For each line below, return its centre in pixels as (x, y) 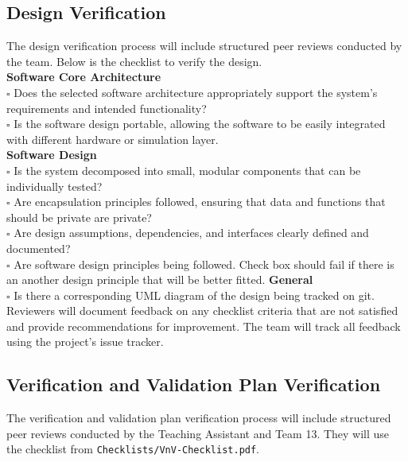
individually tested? (54, 186)
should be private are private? (79, 217)
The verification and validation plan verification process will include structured (199, 418)
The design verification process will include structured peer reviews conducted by (204, 46)
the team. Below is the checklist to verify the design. (134, 61)
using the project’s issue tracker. (85, 342)
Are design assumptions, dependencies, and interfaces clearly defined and (191, 233)
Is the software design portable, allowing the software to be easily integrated (200, 124)
